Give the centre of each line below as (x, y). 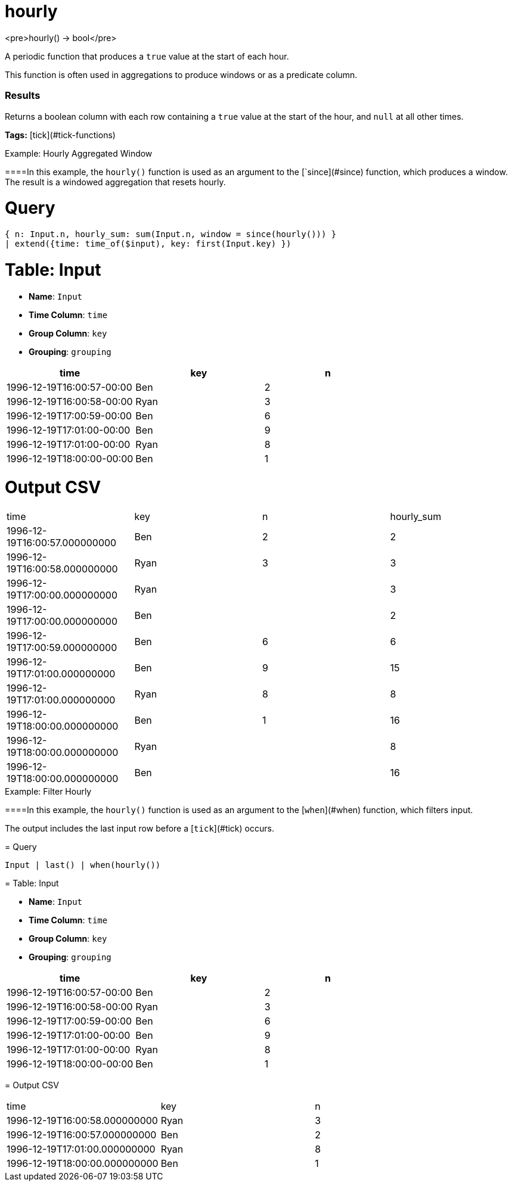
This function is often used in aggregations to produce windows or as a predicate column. (181, 74)
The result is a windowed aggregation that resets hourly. (115, 182)
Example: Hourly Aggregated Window (79, 153)
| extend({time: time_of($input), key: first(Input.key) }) (148, 244)
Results (23, 96)
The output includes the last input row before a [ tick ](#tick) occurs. (139, 828)
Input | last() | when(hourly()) (83, 865)
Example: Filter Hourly (48, 791)
